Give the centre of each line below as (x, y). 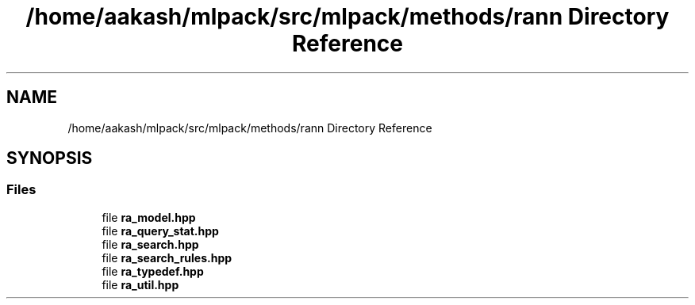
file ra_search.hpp (150, 244)
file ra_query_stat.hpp (160, 231)
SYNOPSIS (50, 158)
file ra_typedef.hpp (153, 271)
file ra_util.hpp (140, 284)
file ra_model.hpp (149, 217)
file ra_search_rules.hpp (167, 257)
